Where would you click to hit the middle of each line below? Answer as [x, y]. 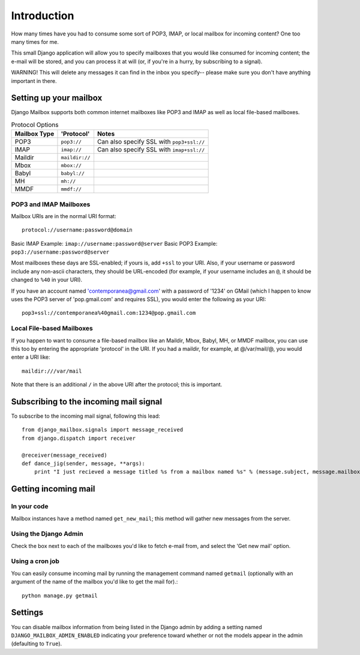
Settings [27, 613]
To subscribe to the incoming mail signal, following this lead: [85, 416]
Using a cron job [35, 561]
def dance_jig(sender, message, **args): [83, 464]
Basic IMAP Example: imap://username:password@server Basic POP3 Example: [114, 243]
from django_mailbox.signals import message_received [102, 430]
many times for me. [35, 41]
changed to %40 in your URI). [47, 280]
